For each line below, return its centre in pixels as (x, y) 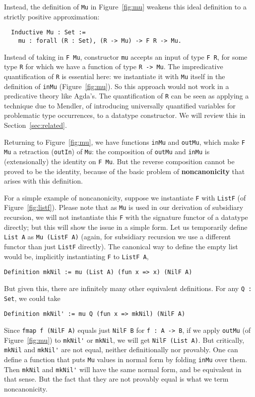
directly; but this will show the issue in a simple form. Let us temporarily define (126, 227)
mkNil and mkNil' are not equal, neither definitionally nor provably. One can (121, 349)
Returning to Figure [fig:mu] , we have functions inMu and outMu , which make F (125, 142)
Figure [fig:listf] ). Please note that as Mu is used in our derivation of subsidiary (124, 207)
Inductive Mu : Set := (48, 33)
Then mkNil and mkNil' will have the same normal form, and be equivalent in (123, 369)
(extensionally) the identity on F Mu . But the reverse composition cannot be (119, 161)
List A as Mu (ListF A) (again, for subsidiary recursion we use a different (118, 237)
